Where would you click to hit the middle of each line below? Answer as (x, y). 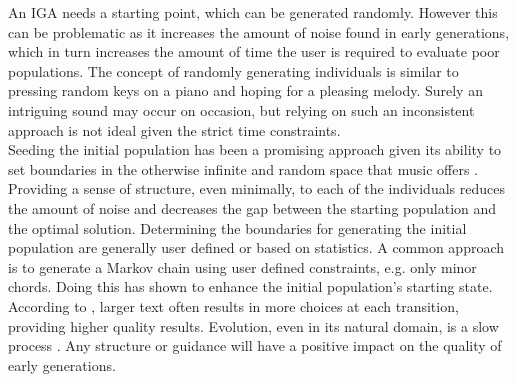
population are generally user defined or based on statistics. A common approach (256, 247)
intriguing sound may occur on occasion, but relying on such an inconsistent (241, 109)
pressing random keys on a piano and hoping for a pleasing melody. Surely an (245, 90)
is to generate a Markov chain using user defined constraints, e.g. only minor (242, 266)
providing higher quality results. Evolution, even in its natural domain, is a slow (253, 325)
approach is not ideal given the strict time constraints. (174, 129)
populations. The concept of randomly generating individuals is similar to (233, 70)
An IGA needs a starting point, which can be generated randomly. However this (253, 12)
